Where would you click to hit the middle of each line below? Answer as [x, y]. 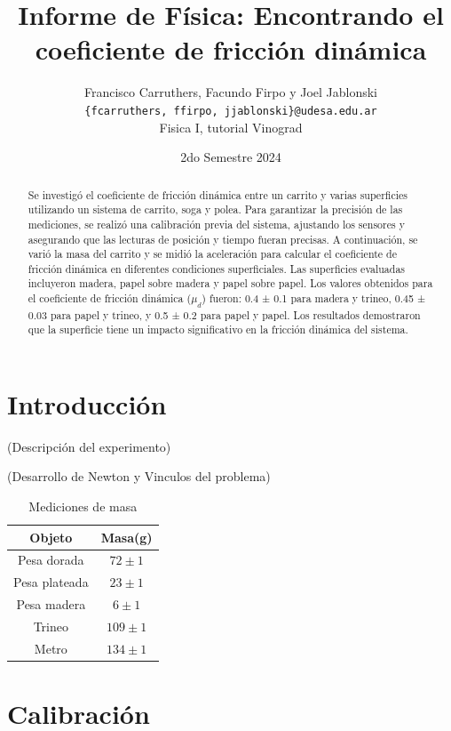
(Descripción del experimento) [89, 446]
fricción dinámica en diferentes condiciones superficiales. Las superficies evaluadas [217, 268]
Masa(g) [127, 537]
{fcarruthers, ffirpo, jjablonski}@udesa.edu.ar [231, 111]
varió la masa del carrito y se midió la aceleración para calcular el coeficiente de [212, 254]
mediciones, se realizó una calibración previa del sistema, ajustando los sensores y [216, 224]
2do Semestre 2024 [231, 157]
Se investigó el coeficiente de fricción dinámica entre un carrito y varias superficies [218, 194]
